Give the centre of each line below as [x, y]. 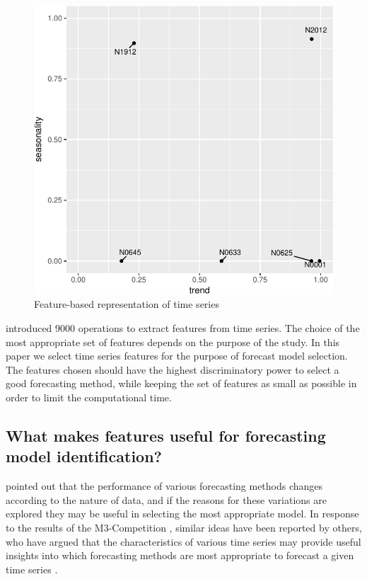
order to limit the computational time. [89, 397]
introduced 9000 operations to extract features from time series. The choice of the [183, 327]
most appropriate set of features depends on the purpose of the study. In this [173, 342]
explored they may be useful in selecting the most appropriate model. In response [182, 514]
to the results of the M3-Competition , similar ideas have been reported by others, [184, 527]
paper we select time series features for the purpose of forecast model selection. [177, 356]
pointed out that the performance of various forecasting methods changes [164, 486]
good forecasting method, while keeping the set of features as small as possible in [181, 383]
